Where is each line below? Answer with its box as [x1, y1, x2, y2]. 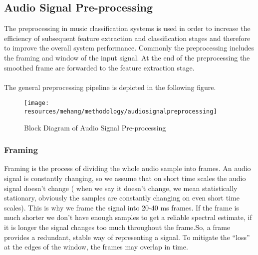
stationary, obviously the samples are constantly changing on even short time [4, 192, 240, 203]
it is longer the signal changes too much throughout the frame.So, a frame [4, 222, 231, 232]
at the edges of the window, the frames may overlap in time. [4, 241, 188, 252]
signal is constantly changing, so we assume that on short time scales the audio [4, 173, 246, 183]
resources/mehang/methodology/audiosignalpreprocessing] [24, 108, 217, 115]
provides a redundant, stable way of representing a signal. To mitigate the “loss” [4, 231, 250, 242]
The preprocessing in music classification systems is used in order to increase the [4, 23, 251, 33]
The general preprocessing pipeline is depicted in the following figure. [4, 81, 216, 92]
